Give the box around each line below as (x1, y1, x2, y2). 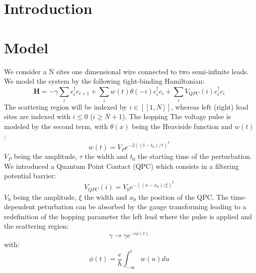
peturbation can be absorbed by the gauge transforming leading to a (37, 201, 247, 212)
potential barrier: (4, 170, 56, 181)
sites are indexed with (4, 111, 71, 122)
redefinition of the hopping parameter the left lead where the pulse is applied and (4, 211, 252, 221)
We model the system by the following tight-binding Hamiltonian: (4, 76, 205, 86)
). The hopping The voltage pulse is (122, 111, 231, 122)
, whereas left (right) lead (171, 101, 249, 112)
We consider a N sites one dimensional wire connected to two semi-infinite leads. (4, 66, 249, 76)
